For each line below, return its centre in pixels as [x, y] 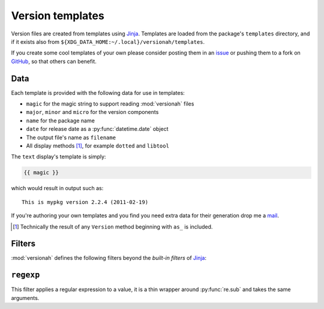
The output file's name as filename [71, 137]
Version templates [58, 16]
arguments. [25, 298]
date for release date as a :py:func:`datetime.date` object [97, 129]
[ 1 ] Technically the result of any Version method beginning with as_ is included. [113, 226]
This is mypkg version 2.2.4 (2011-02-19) [85, 202]
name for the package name [61, 121]
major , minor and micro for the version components [92, 112]
